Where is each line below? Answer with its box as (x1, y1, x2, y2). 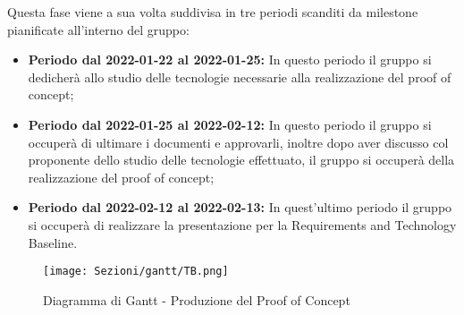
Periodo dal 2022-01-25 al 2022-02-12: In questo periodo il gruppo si (28, 115, 432, 133)
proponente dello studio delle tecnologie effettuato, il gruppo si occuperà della (28, 150, 455, 169)
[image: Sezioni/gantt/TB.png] (43, 265, 229, 278)
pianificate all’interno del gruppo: (7, 20, 190, 38)
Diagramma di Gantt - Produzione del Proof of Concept (43, 290, 350, 309)
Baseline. (28, 233, 78, 251)
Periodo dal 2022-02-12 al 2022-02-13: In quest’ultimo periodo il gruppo (28, 198, 452, 217)
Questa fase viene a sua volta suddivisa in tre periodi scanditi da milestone (7, 3, 418, 21)
